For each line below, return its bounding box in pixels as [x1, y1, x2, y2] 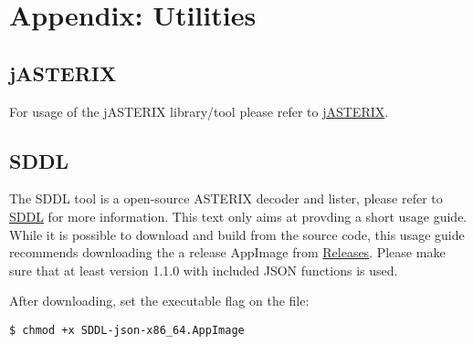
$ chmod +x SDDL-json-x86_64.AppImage [9, 323, 245, 337]
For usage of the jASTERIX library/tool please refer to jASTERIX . [9, 101, 389, 120]
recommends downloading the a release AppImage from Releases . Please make [9, 243, 446, 262]
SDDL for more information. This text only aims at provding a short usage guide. [9, 206, 468, 225]
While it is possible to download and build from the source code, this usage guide [9, 224, 465, 244]
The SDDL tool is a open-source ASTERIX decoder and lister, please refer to [9, 189, 443, 208]
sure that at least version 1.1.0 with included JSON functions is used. [9, 260, 398, 279]
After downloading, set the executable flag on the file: [9, 291, 310, 310]
